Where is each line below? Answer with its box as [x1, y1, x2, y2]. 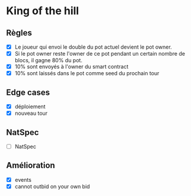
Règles [6, 28, 33, 38]
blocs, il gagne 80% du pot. [14, 57, 83, 64]
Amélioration [6, 160, 55, 171]
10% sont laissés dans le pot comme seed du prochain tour [14, 70, 160, 77]
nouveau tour [14, 110, 48, 117]
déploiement [14, 103, 46, 110]
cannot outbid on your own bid [14, 182, 90, 190]
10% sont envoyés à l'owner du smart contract [14, 63, 129, 70]
